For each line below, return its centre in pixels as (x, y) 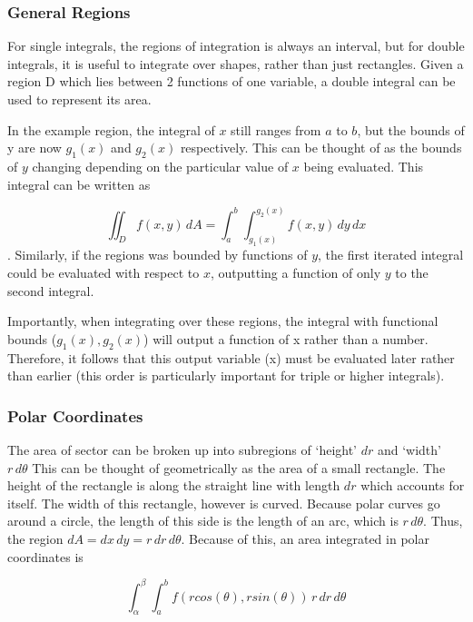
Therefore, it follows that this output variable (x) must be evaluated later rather (231, 357)
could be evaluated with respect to (103, 272)
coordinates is (45, 556)
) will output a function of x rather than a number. (286, 338)
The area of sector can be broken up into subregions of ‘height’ (182, 449)
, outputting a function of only (296, 272)
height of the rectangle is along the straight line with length (174, 485)
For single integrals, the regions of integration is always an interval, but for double (236, 46)
